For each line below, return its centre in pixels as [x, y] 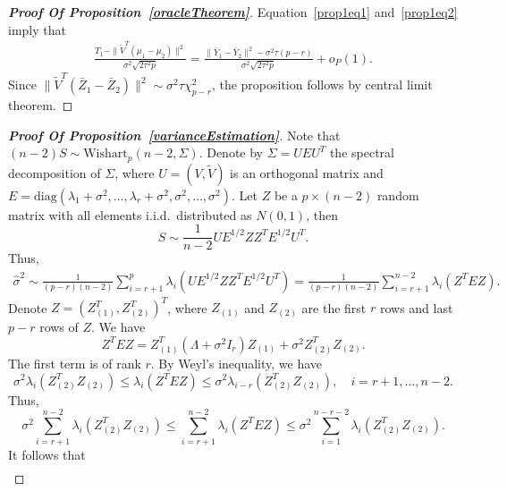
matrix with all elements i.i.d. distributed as [130, 214]
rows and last [416, 307]
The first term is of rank [75, 363]
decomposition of [55, 172]
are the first [334, 307]
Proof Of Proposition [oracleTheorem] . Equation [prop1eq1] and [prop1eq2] [233, 12]
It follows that [47, 455]
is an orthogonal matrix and [307, 172]
